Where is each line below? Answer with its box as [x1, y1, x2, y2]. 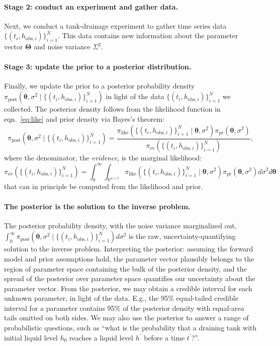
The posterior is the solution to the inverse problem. [4, 201, 191, 211]
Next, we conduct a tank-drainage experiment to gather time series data [4, 20, 227, 31]
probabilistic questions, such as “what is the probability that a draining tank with [4, 322, 257, 333]
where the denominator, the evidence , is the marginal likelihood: [4, 152, 202, 163]
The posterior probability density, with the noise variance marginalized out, [4, 220, 237, 230]
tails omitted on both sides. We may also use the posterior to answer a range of [4, 312, 249, 323]
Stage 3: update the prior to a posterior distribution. [4, 61, 192, 71]
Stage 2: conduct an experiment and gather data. [4, 1, 178, 12]
